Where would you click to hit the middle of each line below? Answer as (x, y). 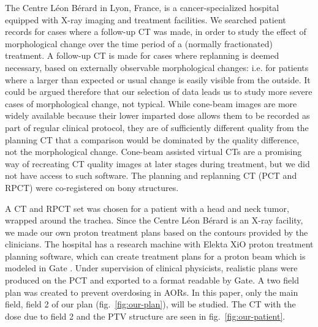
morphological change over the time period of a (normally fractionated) (139, 43)
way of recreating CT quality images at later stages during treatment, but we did (157, 163)
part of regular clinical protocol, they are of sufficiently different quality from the (157, 127)
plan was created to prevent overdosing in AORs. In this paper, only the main (152, 292)
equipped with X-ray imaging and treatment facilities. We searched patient (146, 19)
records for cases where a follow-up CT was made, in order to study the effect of (156, 32)
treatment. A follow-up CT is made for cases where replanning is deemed (142, 55)
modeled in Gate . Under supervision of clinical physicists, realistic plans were (151, 268)
